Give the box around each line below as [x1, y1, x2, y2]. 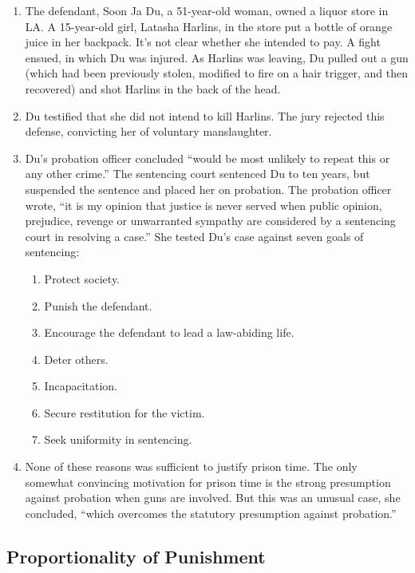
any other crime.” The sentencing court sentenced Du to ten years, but [25, 165, 370, 182]
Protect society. [44, 270, 121, 286]
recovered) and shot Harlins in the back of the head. [25, 80, 281, 97]
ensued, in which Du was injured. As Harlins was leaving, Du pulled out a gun [25, 49, 409, 65]
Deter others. [44, 350, 109, 367]
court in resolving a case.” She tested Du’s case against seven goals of [25, 227, 364, 244]
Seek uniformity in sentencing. [44, 431, 192, 448]
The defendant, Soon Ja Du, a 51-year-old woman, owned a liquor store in [25, 2, 389, 18]
